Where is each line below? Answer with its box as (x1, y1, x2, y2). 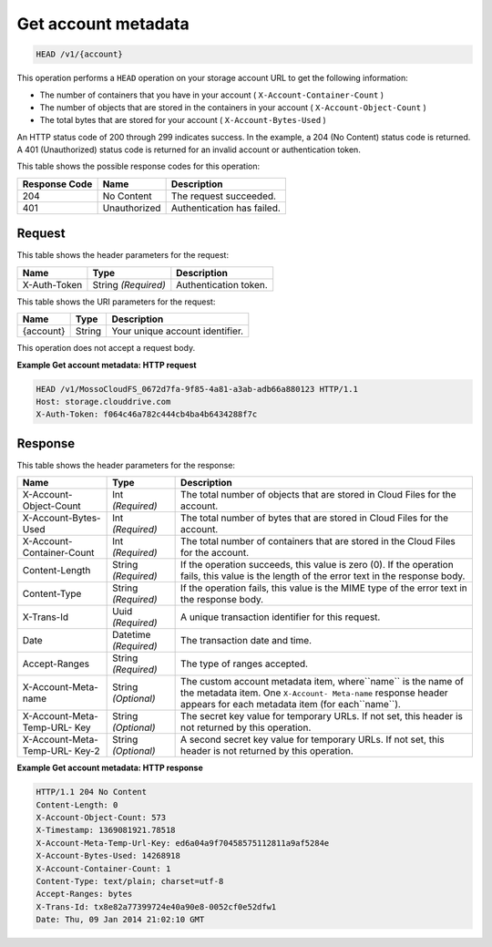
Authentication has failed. (170, 201, 282, 214)
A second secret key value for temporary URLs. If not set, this (180, 734, 446, 746)
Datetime (112, 629, 151, 642)
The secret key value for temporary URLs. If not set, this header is (180, 710, 464, 723)
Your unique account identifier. (111, 324, 244, 337)
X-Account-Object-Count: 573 (36, 812, 167, 822)
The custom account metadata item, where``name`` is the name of (180, 675, 465, 688)
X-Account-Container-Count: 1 (36, 863, 171, 874)
